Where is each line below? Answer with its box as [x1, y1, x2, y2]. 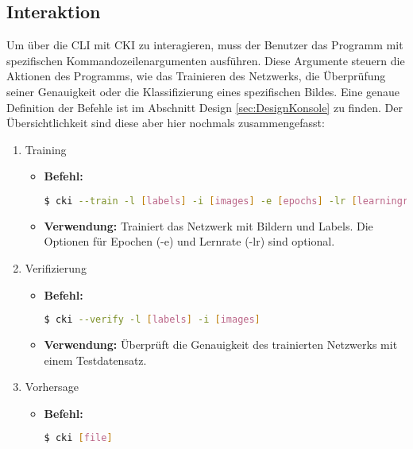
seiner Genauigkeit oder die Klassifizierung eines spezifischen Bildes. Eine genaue [6, 83, 400, 99]
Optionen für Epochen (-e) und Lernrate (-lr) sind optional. [44, 233, 335, 250]
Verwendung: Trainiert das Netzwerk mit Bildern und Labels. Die [44, 217, 373, 234]
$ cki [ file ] [44, 432, 113, 444]
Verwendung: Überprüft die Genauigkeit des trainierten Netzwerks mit [44, 336, 398, 353]
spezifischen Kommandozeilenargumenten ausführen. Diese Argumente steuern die [6, 52, 405, 68]
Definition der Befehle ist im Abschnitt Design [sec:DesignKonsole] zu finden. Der [6, 99, 403, 115]
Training [25, 141, 67, 157]
